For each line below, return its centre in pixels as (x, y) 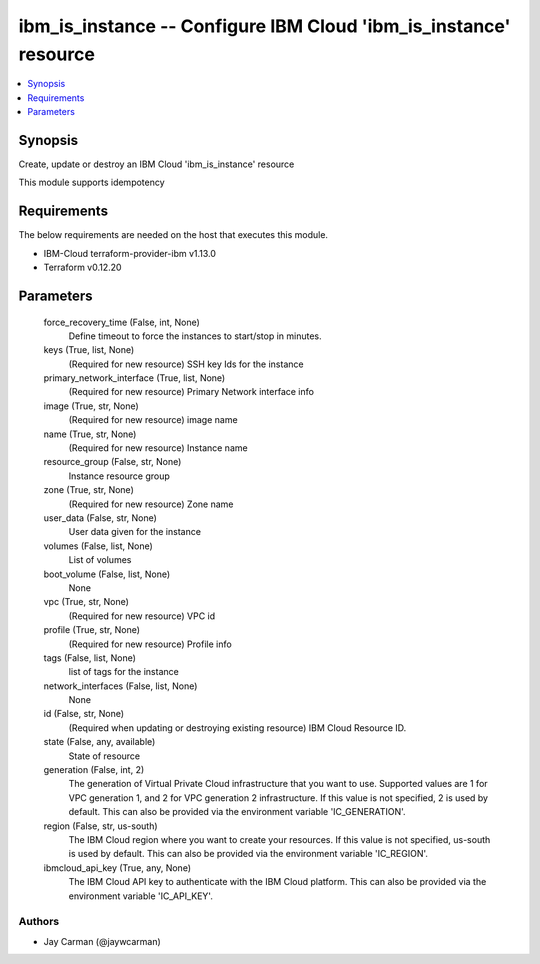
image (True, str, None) (91, 406)
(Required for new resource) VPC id (142, 616)
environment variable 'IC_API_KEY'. (141, 896)
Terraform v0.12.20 (82, 267)
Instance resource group (119, 476)
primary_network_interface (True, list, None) (134, 378)
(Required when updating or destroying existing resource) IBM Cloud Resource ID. (237, 727)
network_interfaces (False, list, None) (120, 686)
